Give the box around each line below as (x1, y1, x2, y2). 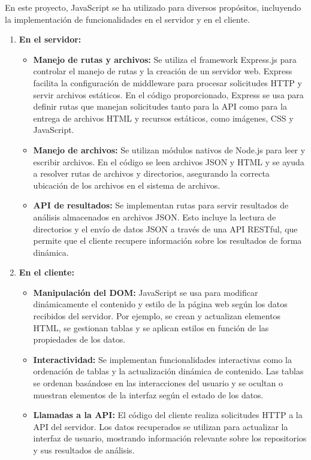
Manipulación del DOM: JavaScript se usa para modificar (33, 286, 258, 298)
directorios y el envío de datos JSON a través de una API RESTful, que (33, 222, 298, 235)
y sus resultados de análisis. (33, 444, 135, 456)
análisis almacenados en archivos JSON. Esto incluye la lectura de (33, 210, 276, 223)
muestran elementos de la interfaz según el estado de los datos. (33, 388, 264, 401)
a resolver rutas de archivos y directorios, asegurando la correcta (33, 167, 270, 180)
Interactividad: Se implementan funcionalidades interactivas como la (33, 353, 292, 365)
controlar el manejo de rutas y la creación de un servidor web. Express (33, 65, 292, 77)
